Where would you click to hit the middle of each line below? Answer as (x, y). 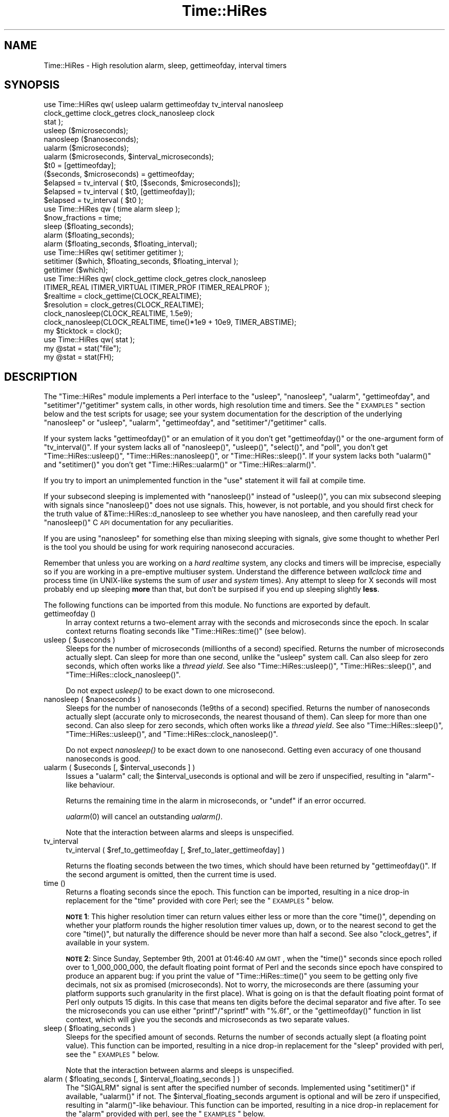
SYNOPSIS (32, 85)
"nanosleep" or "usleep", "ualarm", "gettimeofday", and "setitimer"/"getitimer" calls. (185, 423)
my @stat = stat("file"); (83, 348)
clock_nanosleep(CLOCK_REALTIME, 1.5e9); (118, 314)
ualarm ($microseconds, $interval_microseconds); (129, 157)
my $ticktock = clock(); (83, 331)
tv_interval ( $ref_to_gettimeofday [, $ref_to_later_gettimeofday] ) (175, 850)
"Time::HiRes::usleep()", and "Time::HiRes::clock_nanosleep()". (172, 734)
